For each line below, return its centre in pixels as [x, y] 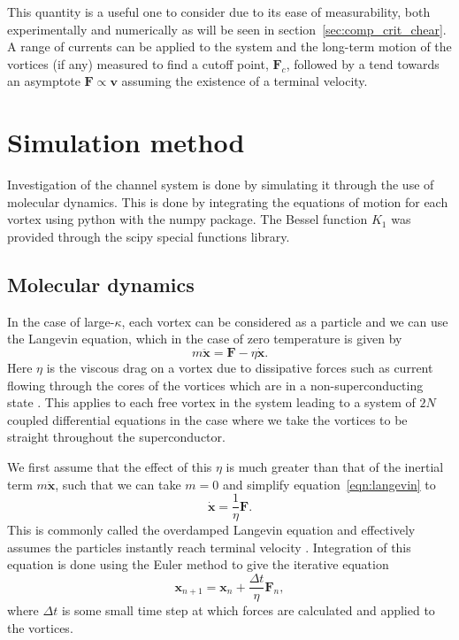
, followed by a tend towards [363, 63]
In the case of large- [61, 321]
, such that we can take [118, 484]
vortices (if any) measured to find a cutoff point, [138, 63]
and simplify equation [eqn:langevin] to [329, 484]
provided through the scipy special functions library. [149, 236]
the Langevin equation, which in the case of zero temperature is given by [205, 339]
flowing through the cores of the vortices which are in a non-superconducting [215, 385]
